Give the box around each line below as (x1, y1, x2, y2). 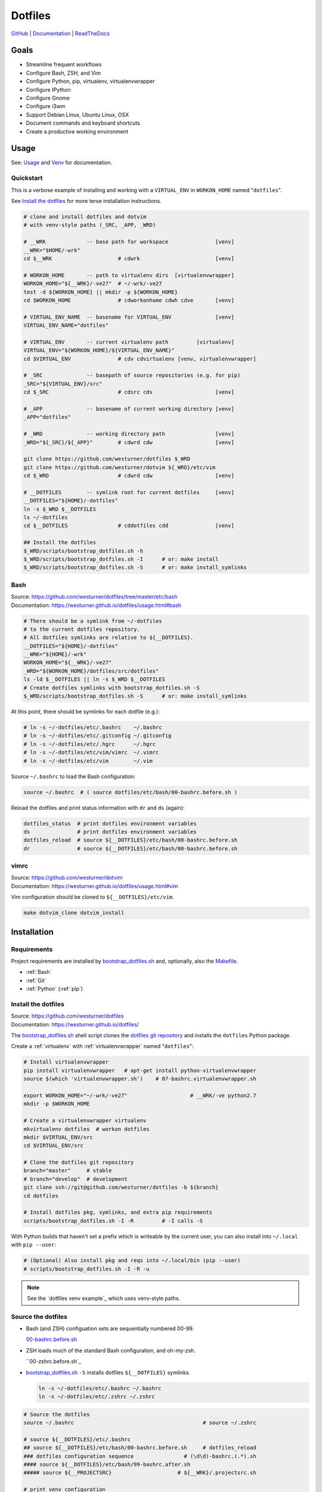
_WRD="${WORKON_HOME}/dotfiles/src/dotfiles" (23, 667, 159, 674)
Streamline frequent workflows (26, 61, 102, 68)
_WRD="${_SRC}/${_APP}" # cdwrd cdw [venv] (23, 439, 235, 446)
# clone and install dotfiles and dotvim (23, 214, 147, 220)
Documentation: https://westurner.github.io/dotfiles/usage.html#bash (11, 602, 182, 609)
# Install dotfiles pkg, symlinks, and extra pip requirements (23, 1209, 213, 1216)
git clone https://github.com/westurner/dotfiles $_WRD (23, 455, 191, 463)
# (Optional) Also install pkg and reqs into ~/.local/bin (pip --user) (23, 1257, 241, 1264)
